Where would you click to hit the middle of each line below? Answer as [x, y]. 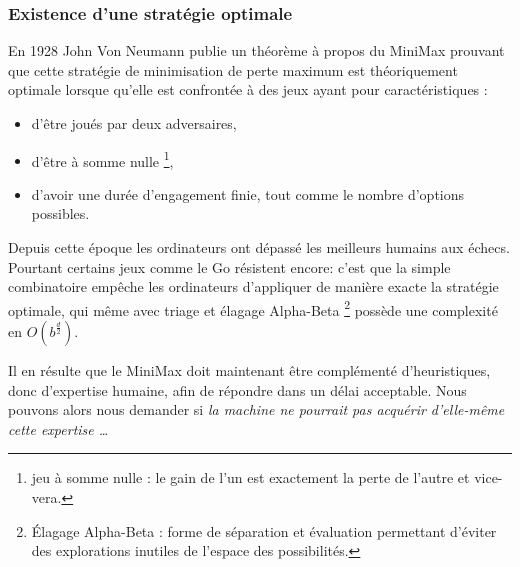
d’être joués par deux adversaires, [134, 123]
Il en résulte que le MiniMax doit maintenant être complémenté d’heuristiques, [249, 370]
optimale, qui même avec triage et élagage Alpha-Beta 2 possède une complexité [253, 308]
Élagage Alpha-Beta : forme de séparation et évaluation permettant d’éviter [264, 530]
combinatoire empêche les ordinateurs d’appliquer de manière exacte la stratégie [253, 286]
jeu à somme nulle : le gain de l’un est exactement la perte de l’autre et [250, 477]
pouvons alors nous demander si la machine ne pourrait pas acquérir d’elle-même [256, 409]
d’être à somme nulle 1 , [102, 159]
